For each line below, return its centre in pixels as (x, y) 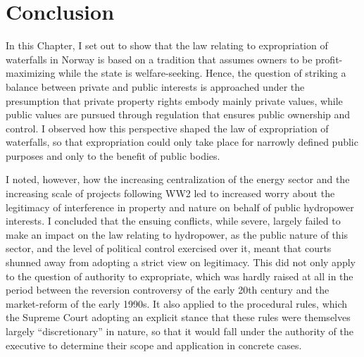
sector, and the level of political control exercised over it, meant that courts (169, 248)
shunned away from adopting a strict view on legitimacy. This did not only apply (181, 262)
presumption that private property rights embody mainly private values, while (174, 100)
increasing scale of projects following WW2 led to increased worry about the (170, 193)
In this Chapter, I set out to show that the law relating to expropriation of (167, 45)
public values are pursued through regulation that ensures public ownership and (178, 114)
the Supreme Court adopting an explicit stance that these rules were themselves (178, 317)
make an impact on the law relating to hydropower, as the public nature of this (177, 234)
